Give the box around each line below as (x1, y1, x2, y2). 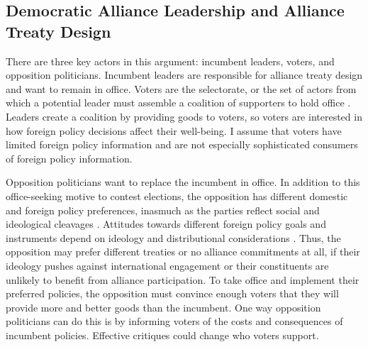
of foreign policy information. (6, 150, 133, 165)
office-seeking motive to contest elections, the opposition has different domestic (6, 188, 348, 203)
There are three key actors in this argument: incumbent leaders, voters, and (6, 53, 335, 68)
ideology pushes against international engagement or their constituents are (6, 258, 329, 272)
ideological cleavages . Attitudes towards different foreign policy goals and (6, 216, 326, 231)
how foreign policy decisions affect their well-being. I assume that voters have (6, 123, 342, 138)
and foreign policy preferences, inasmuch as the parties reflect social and (6, 202, 320, 217)
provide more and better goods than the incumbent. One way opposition (6, 299, 321, 314)
